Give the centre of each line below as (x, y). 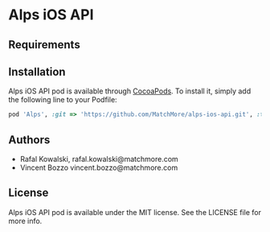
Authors (29, 140)
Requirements (44, 45)
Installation (37, 71)
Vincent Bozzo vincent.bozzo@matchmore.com (99, 168)
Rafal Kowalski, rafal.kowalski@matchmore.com (99, 159)
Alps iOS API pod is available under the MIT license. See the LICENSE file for (135, 212)
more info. (25, 221)
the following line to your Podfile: (63, 100)
